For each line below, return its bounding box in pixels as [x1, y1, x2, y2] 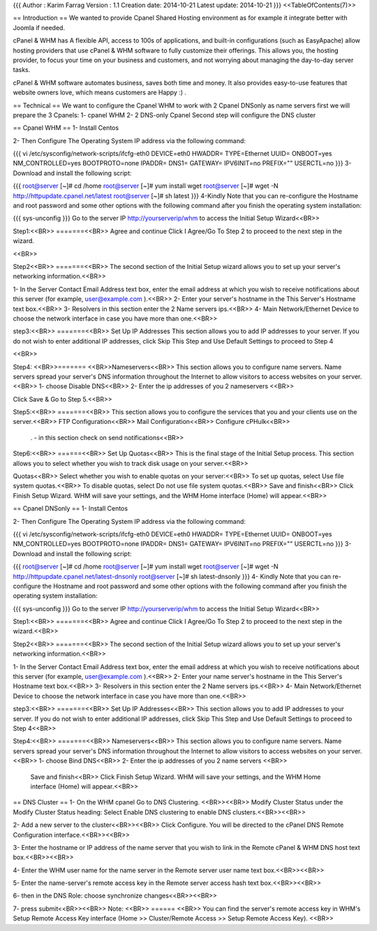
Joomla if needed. [13, 23, 66, 31]
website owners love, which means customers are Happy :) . [13, 88, 187, 97]
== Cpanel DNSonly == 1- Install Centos [13, 504, 128, 513]
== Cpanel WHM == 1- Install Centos [13, 124, 119, 132]
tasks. [13, 66, 31, 74]
